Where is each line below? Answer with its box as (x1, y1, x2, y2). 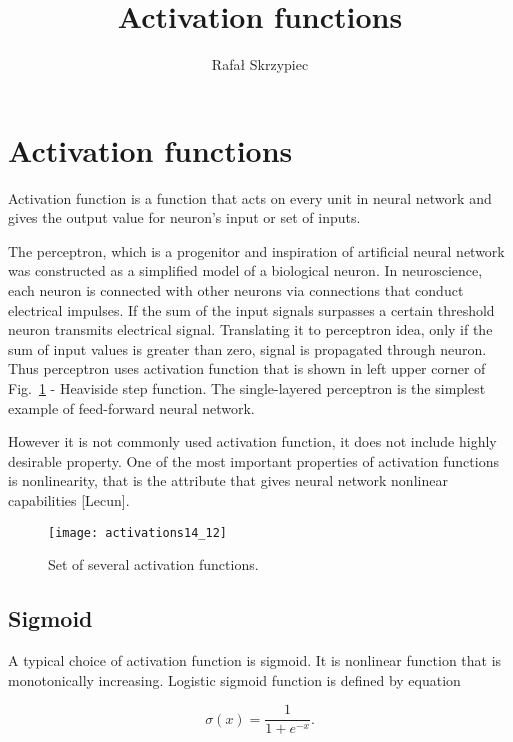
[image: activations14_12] (48, 525, 227, 540)
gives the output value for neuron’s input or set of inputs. (8, 207, 361, 228)
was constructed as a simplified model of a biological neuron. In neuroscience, (8, 260, 483, 281)
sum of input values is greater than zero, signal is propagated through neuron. (8, 338, 487, 359)
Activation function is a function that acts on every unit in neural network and (8, 187, 492, 208)
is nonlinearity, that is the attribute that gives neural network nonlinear (8, 470, 448, 491)
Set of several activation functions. (48, 554, 259, 575)
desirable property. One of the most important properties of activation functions (8, 450, 499, 471)
